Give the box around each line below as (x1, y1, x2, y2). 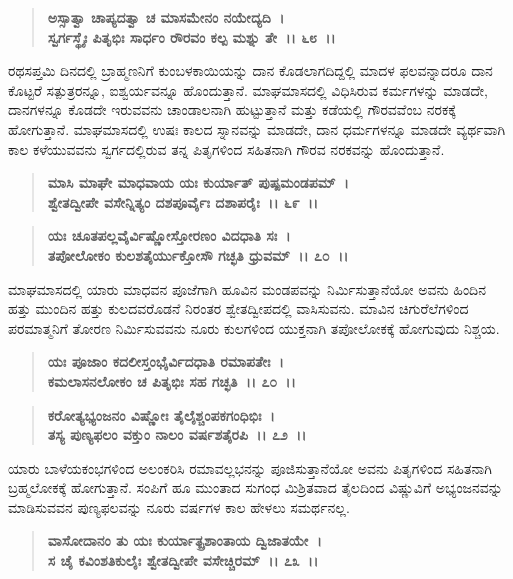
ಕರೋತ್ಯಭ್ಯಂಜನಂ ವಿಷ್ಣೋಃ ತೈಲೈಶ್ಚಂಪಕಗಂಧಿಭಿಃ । (47, 404, 275, 425)
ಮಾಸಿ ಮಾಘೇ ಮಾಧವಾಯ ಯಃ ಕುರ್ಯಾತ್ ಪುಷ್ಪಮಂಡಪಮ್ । (47, 172, 349, 193)
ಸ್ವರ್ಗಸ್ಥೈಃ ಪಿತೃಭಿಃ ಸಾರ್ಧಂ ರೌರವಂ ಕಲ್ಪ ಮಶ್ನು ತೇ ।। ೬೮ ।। (47, 26, 336, 47)
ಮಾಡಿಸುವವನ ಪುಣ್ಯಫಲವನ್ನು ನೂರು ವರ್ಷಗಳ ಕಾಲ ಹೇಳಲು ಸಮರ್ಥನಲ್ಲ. (8, 496, 350, 517)
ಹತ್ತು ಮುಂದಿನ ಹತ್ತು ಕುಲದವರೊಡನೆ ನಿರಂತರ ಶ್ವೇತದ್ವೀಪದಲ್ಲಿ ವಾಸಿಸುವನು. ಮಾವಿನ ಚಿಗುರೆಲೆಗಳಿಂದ (8, 298, 469, 319)
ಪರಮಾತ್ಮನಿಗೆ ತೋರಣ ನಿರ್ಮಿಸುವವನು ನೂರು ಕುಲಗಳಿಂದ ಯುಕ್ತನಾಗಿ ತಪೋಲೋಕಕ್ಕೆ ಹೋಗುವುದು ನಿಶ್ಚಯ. (8, 317, 500, 338)
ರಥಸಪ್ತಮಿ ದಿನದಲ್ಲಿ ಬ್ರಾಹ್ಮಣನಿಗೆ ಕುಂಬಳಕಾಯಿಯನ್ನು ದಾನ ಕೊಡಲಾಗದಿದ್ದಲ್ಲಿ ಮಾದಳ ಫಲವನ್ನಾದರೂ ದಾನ (8, 60, 493, 81)
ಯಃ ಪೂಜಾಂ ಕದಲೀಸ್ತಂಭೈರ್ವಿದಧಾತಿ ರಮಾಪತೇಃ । (47, 351, 284, 372)
